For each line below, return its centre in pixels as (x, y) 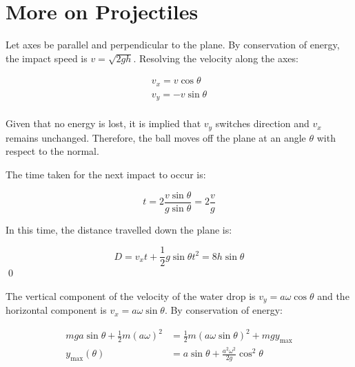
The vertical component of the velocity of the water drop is (131, 295)
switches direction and (262, 123)
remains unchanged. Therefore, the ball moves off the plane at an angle (156, 137)
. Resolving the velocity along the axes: (216, 58)
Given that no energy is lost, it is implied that (103, 123)
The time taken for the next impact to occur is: (106, 174)
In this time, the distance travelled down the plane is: (119, 229)
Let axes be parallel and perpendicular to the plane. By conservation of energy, (173, 45)
